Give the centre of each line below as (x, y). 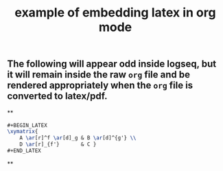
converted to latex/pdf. (57, 96)
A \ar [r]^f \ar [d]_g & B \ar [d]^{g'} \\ (78, 138)
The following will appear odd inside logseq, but (112, 64)
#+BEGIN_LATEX (27, 125)
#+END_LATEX (24, 151)
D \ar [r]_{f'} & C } (58, 145)
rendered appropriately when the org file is (100, 85)
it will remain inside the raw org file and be (99, 75)
